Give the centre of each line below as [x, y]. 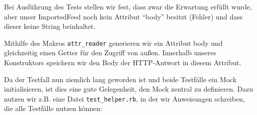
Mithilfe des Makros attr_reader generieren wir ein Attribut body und [113, 43]
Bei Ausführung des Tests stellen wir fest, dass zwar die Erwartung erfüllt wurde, [128, 6]
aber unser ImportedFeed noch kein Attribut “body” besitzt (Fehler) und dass [123, 16]
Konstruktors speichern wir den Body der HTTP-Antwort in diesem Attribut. [123, 62]
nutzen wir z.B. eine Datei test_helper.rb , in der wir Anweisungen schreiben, [125, 98]
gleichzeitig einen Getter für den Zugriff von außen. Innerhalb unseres [110, 53]
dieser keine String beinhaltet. [50, 26]
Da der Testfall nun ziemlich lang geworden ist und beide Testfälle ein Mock [120, 79]
